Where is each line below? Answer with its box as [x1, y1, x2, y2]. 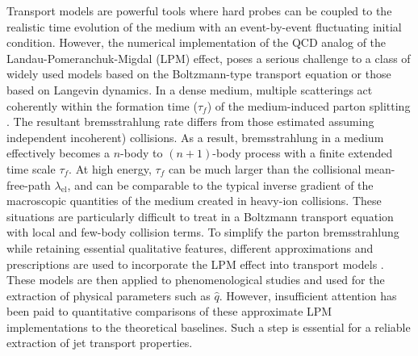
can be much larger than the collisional [168, 160, 362, 177]
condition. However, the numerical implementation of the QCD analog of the [6, 34, 387, 51]
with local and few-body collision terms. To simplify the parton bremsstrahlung [6, 224, 399, 241]
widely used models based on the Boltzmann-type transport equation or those [6, 65, 391, 82]
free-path [6, 176, 51, 193]
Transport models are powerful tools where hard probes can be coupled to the [6, 2, 392, 19]
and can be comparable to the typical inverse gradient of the [74, 176, 374, 193]
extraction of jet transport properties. [6, 334, 193, 351]
